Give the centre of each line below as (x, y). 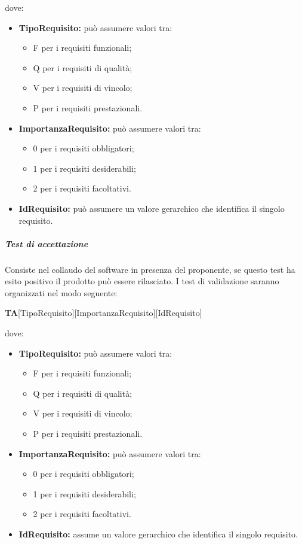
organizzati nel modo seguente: (61, 292)
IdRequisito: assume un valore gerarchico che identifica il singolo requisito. (158, 534)
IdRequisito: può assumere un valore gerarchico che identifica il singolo (152, 208)
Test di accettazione (47, 243)
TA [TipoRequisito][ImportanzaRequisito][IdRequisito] (104, 313)
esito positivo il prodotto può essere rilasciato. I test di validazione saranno (142, 281)
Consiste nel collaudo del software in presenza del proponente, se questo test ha (150, 269)
